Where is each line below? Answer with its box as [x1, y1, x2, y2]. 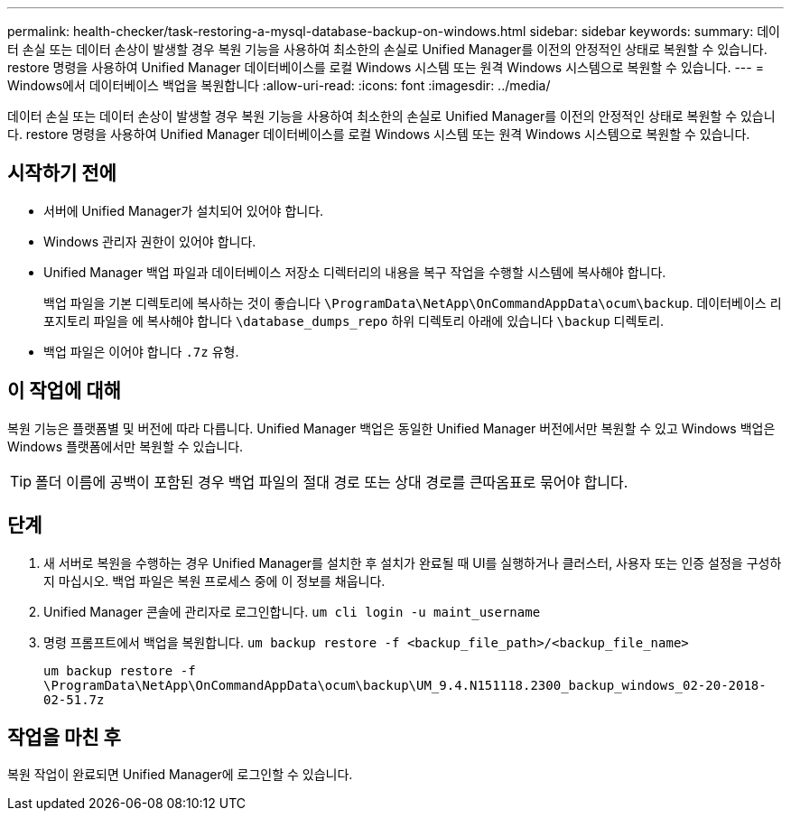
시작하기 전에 [7, 162, 116, 185]
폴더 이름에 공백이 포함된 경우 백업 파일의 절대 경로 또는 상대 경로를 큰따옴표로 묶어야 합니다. [35, 472, 628, 491]
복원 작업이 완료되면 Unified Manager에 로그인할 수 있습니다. [7, 767, 353, 783]
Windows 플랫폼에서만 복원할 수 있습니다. [7, 438, 244, 454]
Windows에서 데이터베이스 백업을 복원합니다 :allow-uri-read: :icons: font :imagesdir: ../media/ [7, 78, 551, 93]
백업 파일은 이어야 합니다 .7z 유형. [43, 343, 239, 359]
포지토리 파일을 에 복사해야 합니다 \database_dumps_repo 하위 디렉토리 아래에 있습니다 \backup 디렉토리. [43, 312, 665, 329]
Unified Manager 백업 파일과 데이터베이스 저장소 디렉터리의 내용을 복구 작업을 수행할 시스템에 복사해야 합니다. [43, 264, 666, 280]
